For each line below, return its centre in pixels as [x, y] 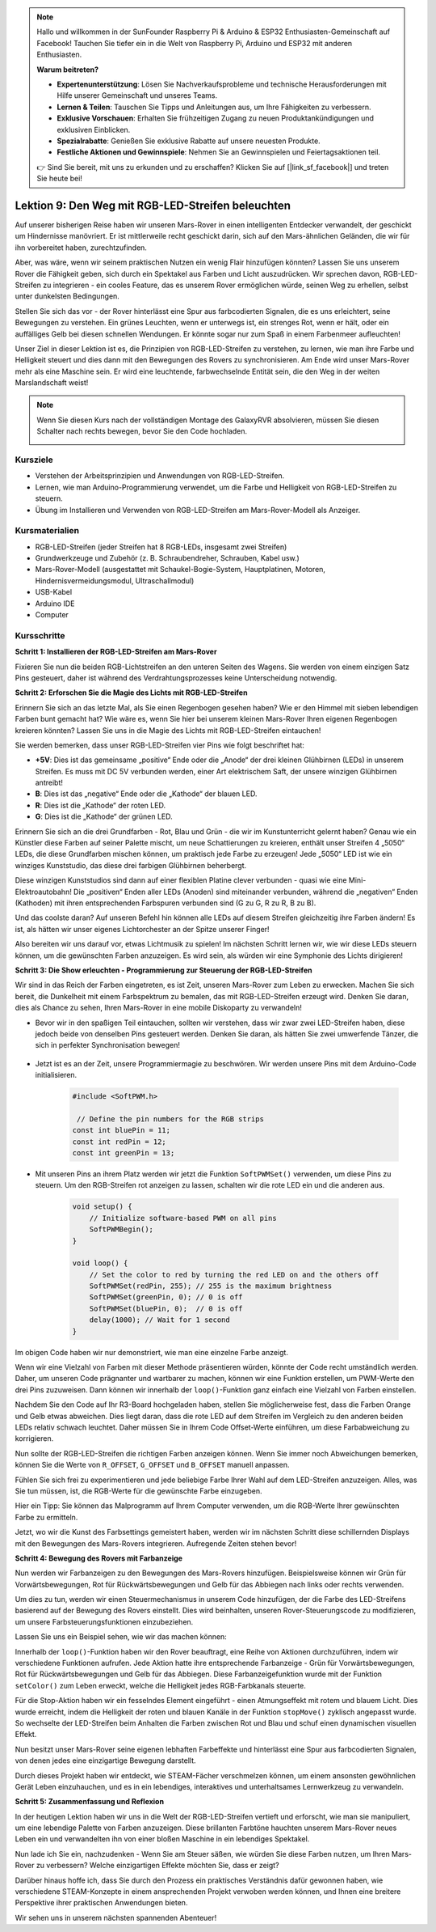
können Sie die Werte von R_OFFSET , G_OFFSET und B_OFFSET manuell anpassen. [152, 1465]
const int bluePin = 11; [122, 1130]
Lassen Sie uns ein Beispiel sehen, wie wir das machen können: [121, 1637]
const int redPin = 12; [119, 1142]
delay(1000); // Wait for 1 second [159, 1320]
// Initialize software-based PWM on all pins [183, 1218]
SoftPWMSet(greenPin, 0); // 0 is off [166, 1297]
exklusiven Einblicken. [94, 129]
